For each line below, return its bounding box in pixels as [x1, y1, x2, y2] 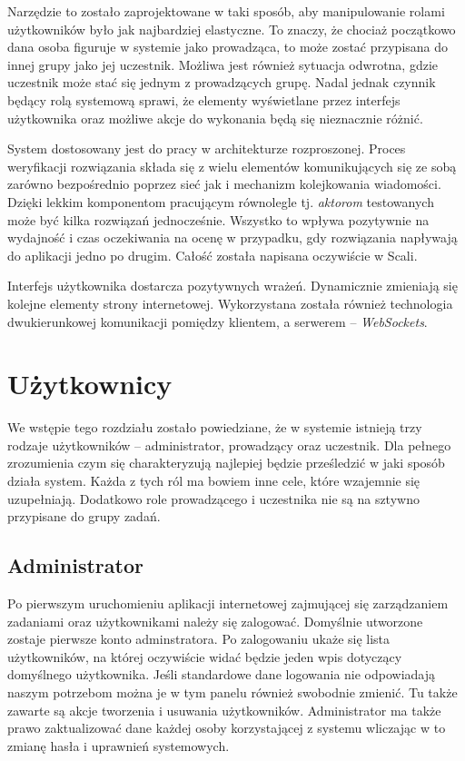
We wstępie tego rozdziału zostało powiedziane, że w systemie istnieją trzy [7, 418, 422, 437]
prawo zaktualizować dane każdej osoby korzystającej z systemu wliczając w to [7, 718, 446, 737]
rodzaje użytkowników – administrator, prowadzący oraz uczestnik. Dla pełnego [7, 435, 451, 454]
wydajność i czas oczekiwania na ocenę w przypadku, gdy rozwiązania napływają [7, 228, 458, 247]
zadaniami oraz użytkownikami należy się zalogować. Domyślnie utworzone [7, 611, 423, 630]
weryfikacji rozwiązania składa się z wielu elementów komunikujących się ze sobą [7, 156, 457, 175]
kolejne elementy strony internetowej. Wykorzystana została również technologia [7, 293, 453, 312]
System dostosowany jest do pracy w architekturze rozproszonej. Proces [7, 139, 406, 158]
